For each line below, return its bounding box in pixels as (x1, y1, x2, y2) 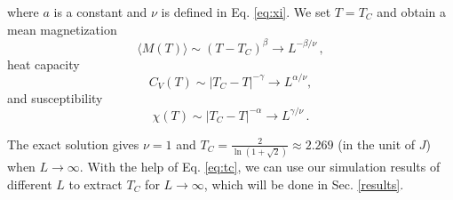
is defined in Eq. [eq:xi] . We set (161, 3, 331, 20)
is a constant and (53, 3, 147, 20)
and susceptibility (7, 88, 103, 107)
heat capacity (7, 54, 80, 73)
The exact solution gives (7, 134, 139, 153)
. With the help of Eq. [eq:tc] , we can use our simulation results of (79, 157, 441, 176)
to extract (68, 174, 123, 193)
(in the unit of (338, 134, 416, 153)
